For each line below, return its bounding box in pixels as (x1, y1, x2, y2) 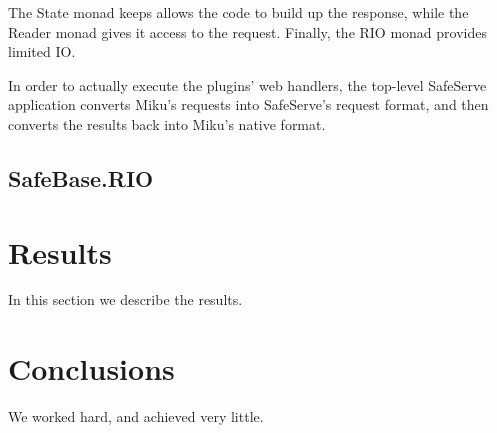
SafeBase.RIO (8, 162, 154, 193)
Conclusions (8, 348, 175, 389)
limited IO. (8, 41, 76, 62)
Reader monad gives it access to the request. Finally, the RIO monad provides (8, 21, 487, 42)
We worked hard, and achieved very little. (8, 406, 264, 427)
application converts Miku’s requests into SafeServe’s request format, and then (8, 94, 489, 115)
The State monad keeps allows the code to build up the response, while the (8, 2, 469, 22)
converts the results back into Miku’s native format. (8, 113, 326, 134)
